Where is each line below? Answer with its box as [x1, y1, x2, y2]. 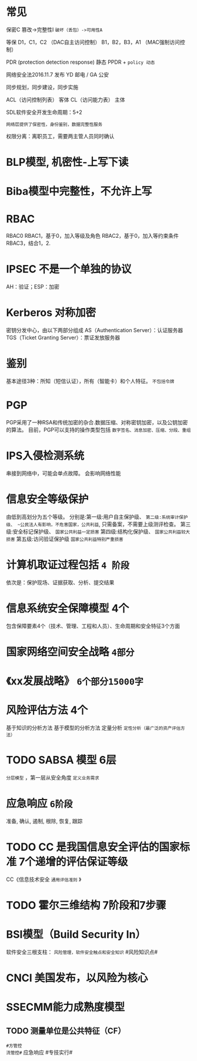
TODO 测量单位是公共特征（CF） [6, 1026, 126, 1036]
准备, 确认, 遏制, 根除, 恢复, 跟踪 [6, 817, 83, 824]
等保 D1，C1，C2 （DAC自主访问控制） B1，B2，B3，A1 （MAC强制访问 [6, 38, 181, 45]
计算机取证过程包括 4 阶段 [6, 558, 129, 572]
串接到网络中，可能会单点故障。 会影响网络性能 [6, 470, 121, 477]
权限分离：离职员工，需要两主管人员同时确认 [6, 132, 115, 139]
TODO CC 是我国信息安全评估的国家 [6, 840, 180, 854]
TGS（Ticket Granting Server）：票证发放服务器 [6, 334, 121, 341]
